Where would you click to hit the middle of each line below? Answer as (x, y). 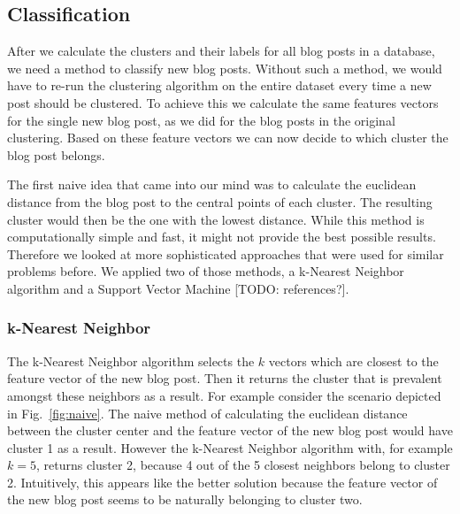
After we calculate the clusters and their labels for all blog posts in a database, (221, 51)
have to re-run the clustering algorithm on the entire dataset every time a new (219, 85)
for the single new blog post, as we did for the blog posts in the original (201, 120)
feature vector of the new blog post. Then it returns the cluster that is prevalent (225, 378)
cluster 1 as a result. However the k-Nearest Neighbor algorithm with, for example (230, 447)
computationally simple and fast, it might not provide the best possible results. (222, 237)
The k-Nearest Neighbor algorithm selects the (131, 361)
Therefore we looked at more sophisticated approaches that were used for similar (226, 253)
